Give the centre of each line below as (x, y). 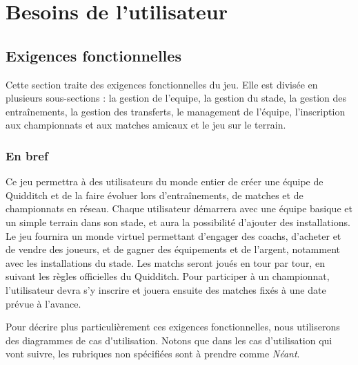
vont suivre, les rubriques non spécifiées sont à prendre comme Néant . (153, 354)
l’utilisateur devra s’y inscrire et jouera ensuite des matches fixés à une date (166, 289)
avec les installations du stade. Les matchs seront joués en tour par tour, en (165, 262)
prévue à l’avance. (43, 303)
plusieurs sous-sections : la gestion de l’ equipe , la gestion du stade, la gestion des (176, 98)
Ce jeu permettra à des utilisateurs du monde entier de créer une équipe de (165, 181)
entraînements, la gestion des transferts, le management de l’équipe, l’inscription (176, 111)
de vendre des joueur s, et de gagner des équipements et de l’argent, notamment (173, 249)
